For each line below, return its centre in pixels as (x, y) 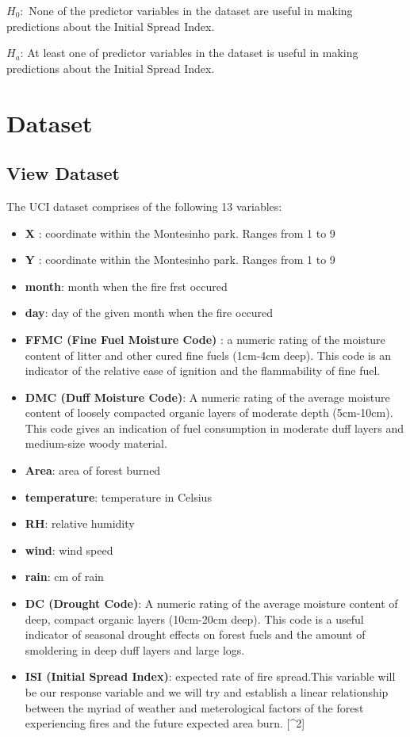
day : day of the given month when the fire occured (149, 313)
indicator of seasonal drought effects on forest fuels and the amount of (195, 634)
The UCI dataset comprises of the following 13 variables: (144, 206)
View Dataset (63, 173)
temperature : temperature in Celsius (118, 496)
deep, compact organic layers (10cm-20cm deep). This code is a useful (194, 619)
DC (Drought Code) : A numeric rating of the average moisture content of (211, 603)
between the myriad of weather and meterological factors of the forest (194, 707)
